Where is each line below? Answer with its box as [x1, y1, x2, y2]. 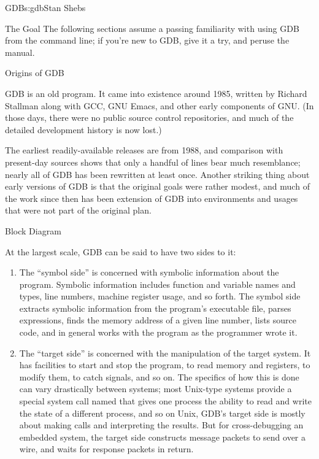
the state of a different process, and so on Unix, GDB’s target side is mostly [19, 406, 306, 419]
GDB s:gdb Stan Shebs [5, 1, 86, 13]
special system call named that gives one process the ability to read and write [19, 395, 312, 407]
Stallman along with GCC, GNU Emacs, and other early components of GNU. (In [5, 99, 314, 112]
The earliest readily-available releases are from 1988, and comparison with [5, 144, 283, 156]
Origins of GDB [5, 66, 64, 79]
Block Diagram [5, 224, 61, 237]
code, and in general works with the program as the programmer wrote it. [19, 326, 298, 339]
